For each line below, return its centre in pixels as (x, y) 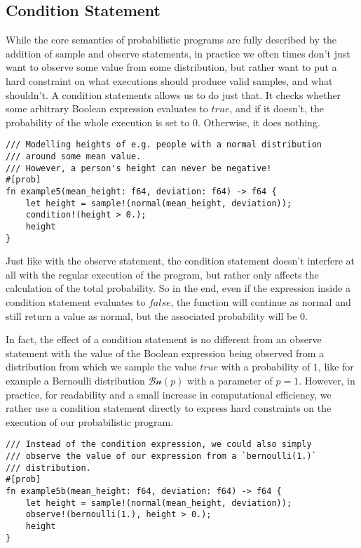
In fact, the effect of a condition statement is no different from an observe (164, 339)
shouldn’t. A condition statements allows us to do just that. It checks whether (173, 94)
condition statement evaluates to (76, 302)
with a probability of (266, 367)
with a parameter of (230, 381)
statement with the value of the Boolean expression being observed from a (165, 353)
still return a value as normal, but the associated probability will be (151, 315)
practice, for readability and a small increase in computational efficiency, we (169, 394)
